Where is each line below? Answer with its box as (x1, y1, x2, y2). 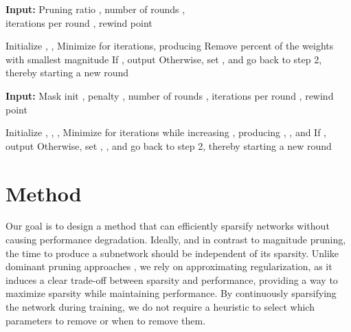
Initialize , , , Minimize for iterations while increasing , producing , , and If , (5, 125, 327, 140)
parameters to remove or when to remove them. (5, 313, 206, 327)
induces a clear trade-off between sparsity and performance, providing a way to (5, 272, 338, 287)
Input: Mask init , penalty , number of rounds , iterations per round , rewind (5, 88, 334, 102)
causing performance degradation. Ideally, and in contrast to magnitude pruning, (5, 232, 346, 247)
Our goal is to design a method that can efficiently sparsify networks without (5, 219, 330, 233)
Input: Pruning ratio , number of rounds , (5, 2, 185, 16)
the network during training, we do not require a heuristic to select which (5, 300, 315, 314)
